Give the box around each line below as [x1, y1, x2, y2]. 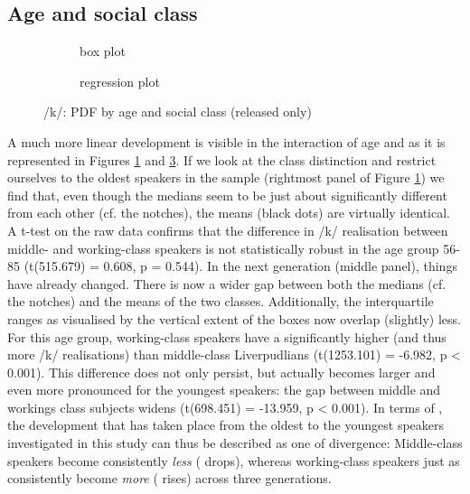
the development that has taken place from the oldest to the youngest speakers [7, 415, 445, 434]
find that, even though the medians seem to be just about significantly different [7, 185, 447, 204]
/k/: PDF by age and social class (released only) [43, 102, 312, 121]
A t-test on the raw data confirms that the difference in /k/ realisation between [7, 220, 448, 239]
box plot [80, 42, 126, 61]
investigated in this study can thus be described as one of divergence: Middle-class [7, 433, 463, 452]
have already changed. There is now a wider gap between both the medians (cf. [7, 274, 446, 293]
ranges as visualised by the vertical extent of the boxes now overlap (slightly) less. [7, 309, 461, 328]
